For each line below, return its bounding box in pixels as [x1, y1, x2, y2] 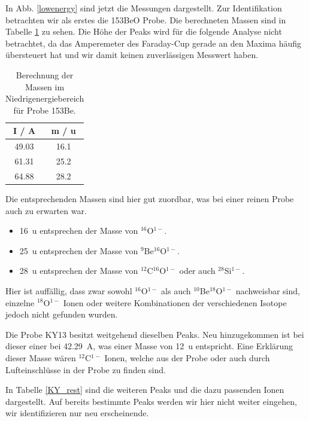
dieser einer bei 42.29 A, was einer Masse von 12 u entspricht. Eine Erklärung [5, 340, 293, 352]
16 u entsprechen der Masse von [19, 224, 138, 237]
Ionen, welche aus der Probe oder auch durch [104, 351, 270, 364]
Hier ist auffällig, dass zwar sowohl [5, 284, 132, 297]
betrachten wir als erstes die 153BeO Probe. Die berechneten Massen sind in [5, 13, 286, 26]
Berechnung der [16, 68, 74, 81]
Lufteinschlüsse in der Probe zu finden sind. [5, 363, 166, 376]
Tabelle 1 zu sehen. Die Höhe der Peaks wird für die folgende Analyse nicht [5, 25, 282, 38]
